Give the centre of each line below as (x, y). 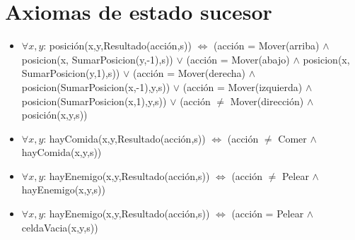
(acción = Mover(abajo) (238, 59)
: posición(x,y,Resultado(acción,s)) (117, 46)
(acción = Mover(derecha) (189, 73)
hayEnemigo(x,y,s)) (63, 190)
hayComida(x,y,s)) (62, 152)
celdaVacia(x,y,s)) (60, 227)
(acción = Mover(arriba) (266, 46)
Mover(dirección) (267, 101)
